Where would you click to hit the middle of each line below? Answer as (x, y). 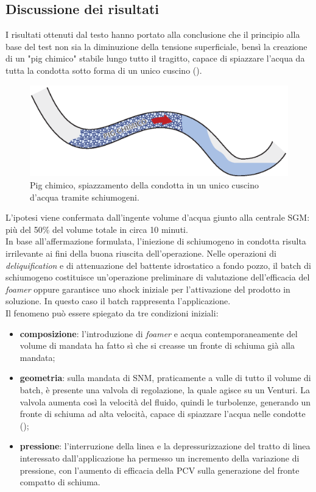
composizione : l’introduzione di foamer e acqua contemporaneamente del (159, 333)
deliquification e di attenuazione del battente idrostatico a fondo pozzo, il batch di (158, 265)
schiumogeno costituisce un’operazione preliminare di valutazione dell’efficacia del (158, 277)
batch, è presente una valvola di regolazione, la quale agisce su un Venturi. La (165, 389)
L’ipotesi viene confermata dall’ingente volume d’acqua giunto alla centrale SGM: (158, 217)
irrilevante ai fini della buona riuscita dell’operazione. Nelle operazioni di (141, 253)
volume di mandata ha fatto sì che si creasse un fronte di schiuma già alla (157, 345)
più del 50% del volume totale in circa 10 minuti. (97, 229)
